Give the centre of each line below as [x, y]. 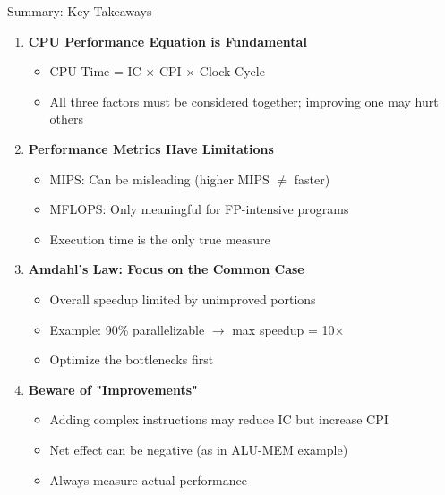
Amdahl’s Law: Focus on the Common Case [166, 269]
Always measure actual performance [148, 479]
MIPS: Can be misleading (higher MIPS [159, 179]
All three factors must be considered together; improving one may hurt [244, 101]
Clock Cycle [232, 71]
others [67, 119]
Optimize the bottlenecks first [132, 359]
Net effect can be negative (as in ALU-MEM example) [199, 449]
